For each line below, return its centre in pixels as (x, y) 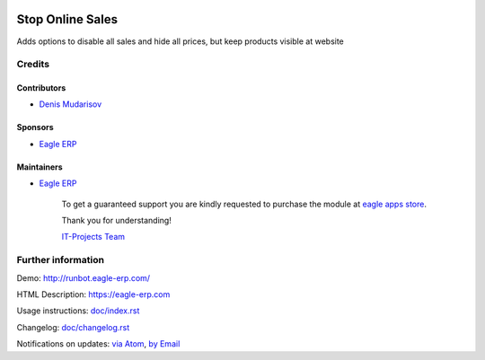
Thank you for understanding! (117, 221)
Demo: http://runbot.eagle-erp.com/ (84, 277)
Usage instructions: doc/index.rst (78, 311)
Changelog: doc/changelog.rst (73, 327)
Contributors (41, 88)
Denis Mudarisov (71, 104)
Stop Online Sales (67, 19)
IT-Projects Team (93, 237)
